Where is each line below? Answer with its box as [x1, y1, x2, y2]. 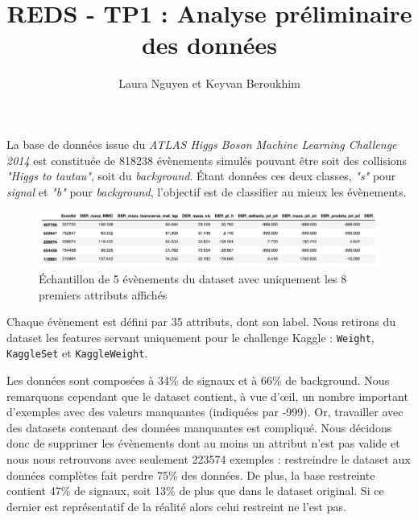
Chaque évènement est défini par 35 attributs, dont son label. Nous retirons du [6, 313, 396, 330]
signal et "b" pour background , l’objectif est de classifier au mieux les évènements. [6, 183, 407, 200]
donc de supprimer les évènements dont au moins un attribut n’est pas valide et [6, 435, 400, 452]
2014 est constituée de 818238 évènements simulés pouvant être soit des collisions [6, 151, 408, 168]
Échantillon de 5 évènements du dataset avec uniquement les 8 [39, 270, 347, 287]
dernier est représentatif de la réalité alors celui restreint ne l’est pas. [6, 497, 346, 514]
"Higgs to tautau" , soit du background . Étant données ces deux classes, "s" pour [6, 167, 396, 184]
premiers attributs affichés [39, 286, 168, 303]
